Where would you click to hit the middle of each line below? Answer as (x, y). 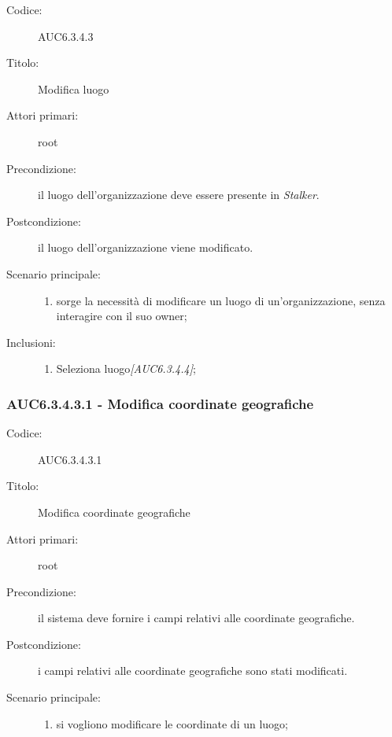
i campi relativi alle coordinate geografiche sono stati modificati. (193, 671)
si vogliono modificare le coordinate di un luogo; (172, 723)
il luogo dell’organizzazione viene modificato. (146, 247)
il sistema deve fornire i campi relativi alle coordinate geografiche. (196, 618)
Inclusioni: (31, 342)
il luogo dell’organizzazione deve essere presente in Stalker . (179, 195)
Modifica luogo (74, 88)
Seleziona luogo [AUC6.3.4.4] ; (126, 368)
